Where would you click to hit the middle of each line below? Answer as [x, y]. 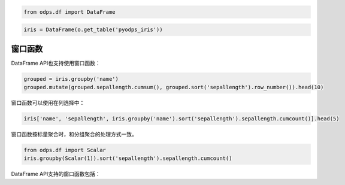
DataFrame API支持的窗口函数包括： [56, 174]
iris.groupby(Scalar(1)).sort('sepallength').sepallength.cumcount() [128, 158]
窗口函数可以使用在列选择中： [48, 103]
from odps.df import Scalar [65, 150]
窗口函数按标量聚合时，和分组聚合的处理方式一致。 [74, 134]
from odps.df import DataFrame [70, 12]
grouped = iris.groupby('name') [71, 79]
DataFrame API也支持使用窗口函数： [56, 63]
